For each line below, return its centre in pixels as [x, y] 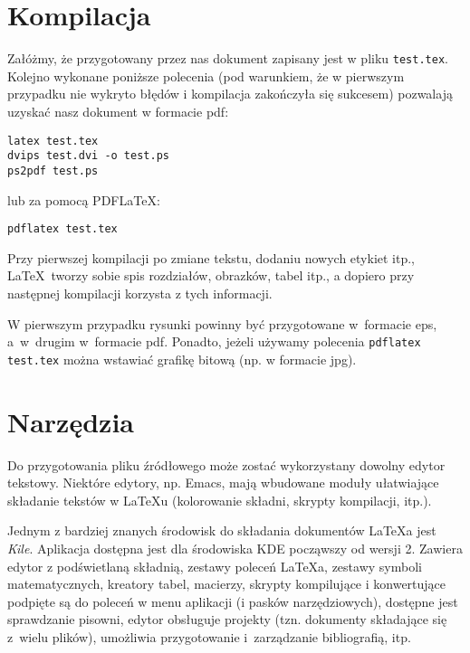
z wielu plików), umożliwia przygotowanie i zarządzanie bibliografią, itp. [209, 636]
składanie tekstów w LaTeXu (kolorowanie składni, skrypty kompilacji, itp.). [220, 500]
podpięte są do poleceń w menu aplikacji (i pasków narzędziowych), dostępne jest [233, 601]
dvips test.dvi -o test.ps [88, 156]
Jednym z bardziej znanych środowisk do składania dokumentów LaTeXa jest [222, 530]
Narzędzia [71, 421]
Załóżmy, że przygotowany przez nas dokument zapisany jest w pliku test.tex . [228, 58]
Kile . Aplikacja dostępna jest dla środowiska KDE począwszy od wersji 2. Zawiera [235, 548]
